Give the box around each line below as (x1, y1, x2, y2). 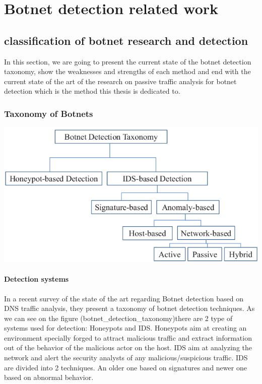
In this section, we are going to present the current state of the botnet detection (4, 56, 251, 67)
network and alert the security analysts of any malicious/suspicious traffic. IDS (4, 352, 248, 363)
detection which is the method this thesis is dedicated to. (4, 86, 180, 96)
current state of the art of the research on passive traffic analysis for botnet (4, 76, 237, 86)
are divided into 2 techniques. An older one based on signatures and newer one (4, 362, 247, 372)
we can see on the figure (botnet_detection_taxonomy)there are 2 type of (4, 312, 233, 323)
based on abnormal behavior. (4, 372, 94, 382)
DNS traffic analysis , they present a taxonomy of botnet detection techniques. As (4, 303, 255, 313)
